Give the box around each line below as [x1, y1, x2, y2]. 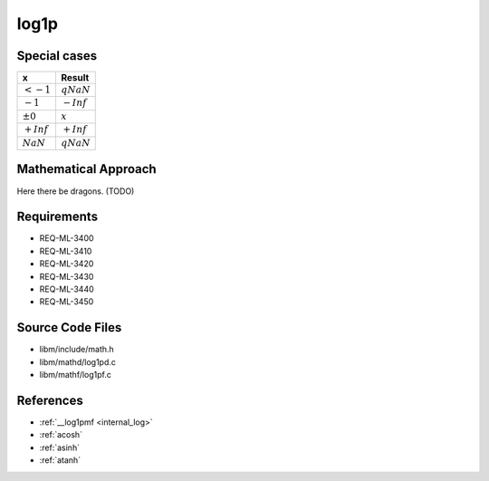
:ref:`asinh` [39, 442, 81, 453]
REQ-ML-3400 [39, 233, 94, 244]
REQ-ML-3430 [39, 271, 94, 282]
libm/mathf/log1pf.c [39, 370, 112, 380]
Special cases [16, 48, 98, 63]
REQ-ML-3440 [39, 284, 94, 294]
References [16, 392, 83, 408]
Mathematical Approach [16, 161, 158, 177]
